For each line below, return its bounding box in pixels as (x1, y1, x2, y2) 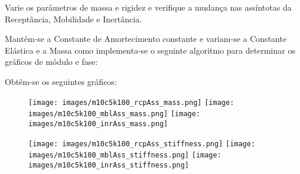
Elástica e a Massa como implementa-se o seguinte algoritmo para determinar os (5, 44, 295, 56)
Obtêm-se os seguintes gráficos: (5, 75, 117, 87)
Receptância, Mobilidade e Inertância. (5, 12, 142, 25)
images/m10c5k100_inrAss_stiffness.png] (28, 160, 190, 169)
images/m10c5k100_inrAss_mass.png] (28, 119, 168, 128)
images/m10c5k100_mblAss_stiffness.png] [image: (28, 151, 221, 160)
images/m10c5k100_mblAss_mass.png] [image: (28, 110, 201, 119)
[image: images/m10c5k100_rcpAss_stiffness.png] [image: (28, 139, 256, 148)
